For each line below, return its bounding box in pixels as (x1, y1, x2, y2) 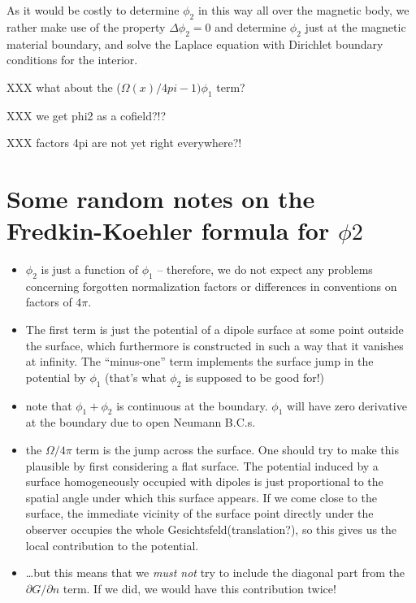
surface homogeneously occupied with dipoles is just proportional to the (25, 473, 383, 490)
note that (25, 397, 72, 414)
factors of (25, 293, 72, 310)
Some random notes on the (6, 181, 315, 215)
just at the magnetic (305, 18, 406, 35)
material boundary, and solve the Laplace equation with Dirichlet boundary (6, 35, 383, 52)
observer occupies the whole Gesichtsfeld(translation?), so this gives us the (25, 521, 397, 537)
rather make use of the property (6, 18, 166, 35)
